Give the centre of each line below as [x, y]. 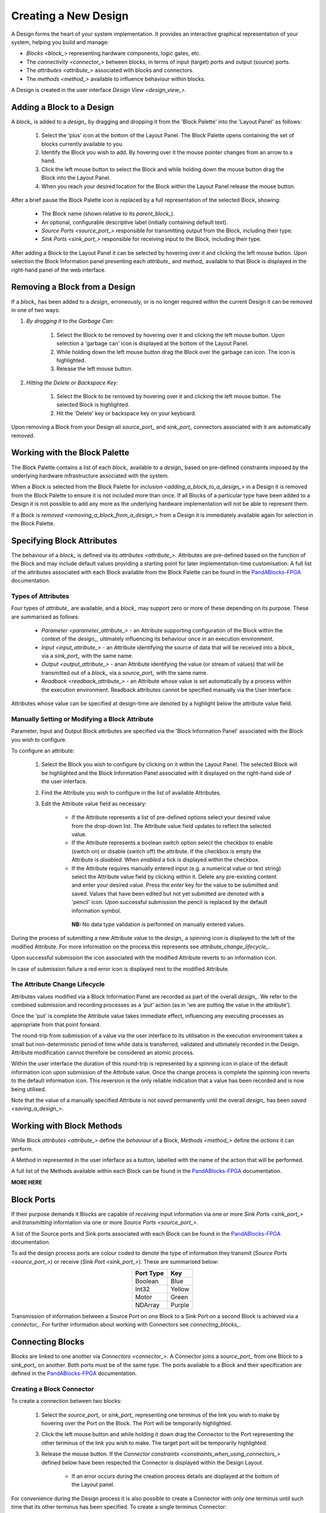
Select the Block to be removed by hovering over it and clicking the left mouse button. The [169, 396]
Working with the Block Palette [70, 453]
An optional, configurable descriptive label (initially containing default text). [135, 222]
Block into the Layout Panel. [76, 178]
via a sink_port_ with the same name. [87, 656]
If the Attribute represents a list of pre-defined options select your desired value [171, 818]
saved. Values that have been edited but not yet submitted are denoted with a [168, 893]
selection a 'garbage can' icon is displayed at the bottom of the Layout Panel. [152, 343]
